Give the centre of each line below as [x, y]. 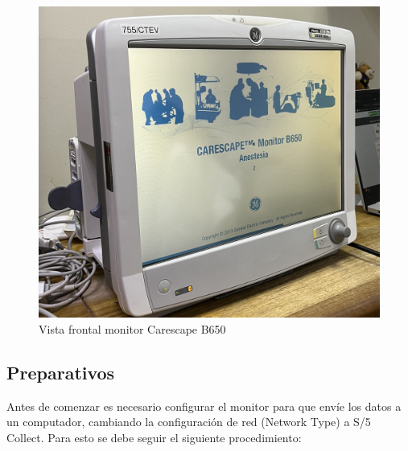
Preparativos [61, 372]
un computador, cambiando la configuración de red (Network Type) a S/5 [189, 422]
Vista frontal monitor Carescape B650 [132, 328]
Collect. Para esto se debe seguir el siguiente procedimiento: [154, 437]
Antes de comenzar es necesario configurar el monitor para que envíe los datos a [204, 406]
